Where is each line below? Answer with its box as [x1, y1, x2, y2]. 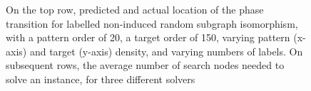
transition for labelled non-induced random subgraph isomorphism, [6, 16, 298, 31]
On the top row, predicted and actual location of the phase [6, 2, 264, 16]
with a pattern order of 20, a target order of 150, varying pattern [6, 30, 290, 45]
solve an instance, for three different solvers [6, 71, 195, 86]
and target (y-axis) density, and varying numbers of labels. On [29, 43, 303, 58]
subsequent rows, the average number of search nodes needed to [6, 58, 285, 73]
